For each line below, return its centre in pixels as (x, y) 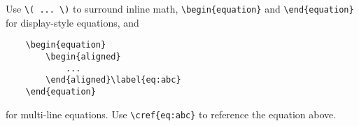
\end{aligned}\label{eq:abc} (113, 80)
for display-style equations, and (72, 22)
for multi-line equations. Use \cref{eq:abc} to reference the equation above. (171, 114)
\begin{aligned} (83, 56)
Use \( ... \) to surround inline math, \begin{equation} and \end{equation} (180, 8)
